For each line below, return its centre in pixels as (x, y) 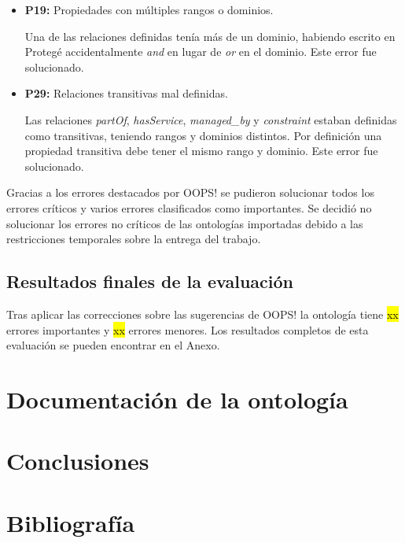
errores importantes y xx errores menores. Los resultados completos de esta (188, 329)
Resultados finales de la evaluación (150, 281)
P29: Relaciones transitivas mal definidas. (126, 93)
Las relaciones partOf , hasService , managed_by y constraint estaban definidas (211, 119)
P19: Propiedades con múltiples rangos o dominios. (149, 9)
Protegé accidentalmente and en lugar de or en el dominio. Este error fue (201, 52)
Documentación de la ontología (177, 399)
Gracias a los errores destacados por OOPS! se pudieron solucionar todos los (190, 192)
